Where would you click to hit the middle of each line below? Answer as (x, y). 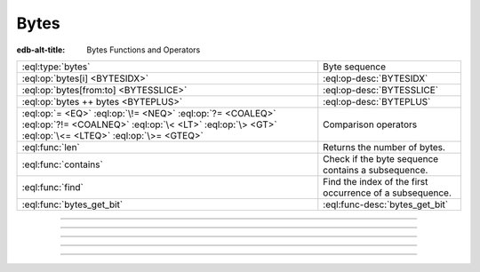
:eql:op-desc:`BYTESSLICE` (381, 90)
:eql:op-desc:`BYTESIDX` (376, 78)
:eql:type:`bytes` (56, 67)
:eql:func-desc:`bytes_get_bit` (386, 204)
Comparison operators (370, 124)
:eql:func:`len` (51, 147)
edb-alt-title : (41, 50)
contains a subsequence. (376, 170)
